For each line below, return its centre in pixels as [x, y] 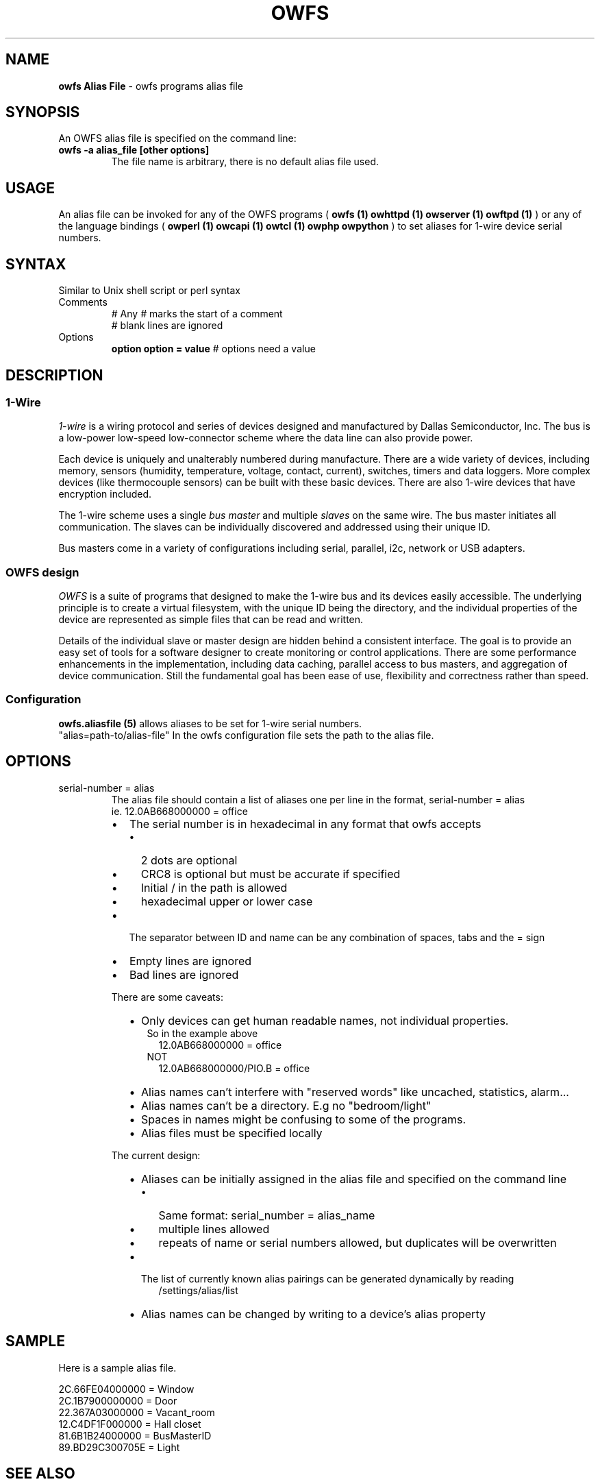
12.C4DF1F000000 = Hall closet [130, 1424]
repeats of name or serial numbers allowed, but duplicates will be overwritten [358, 1242]
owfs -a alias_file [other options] [134, 150]
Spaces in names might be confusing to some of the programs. [304, 1119]
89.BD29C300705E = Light [119, 1447]
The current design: [156, 1155]
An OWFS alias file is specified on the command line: [177, 138]
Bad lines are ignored [184, 974]
